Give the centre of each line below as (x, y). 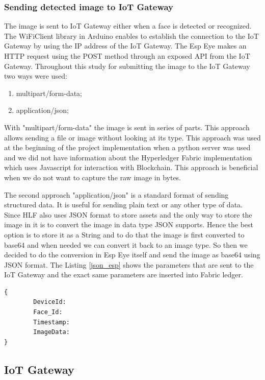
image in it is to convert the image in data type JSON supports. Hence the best (129, 224)
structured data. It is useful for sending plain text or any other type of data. (123, 205)
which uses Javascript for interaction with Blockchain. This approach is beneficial (131, 167)
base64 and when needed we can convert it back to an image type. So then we (126, 244)
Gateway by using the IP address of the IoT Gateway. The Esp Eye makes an (125, 46)
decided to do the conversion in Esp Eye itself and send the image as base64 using (132, 255)
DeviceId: (50, 302)
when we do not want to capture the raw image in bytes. (93, 177)
